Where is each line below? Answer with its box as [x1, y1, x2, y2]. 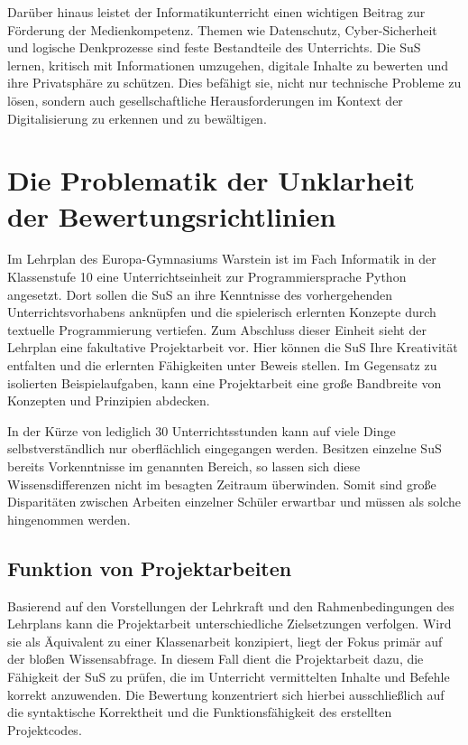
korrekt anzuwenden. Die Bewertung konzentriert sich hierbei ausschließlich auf [7, 684, 445, 703]
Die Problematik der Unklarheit [7, 162, 415, 199]
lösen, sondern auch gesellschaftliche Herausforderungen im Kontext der [7, 90, 403, 109]
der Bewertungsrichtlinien [7, 197, 336, 234]
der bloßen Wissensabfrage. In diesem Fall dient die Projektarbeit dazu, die [7, 649, 424, 668]
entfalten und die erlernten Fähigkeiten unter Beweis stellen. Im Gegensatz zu [7, 356, 437, 375]
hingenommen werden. [7, 509, 131, 528]
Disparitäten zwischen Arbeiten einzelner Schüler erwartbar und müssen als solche [7, 492, 461, 511]
